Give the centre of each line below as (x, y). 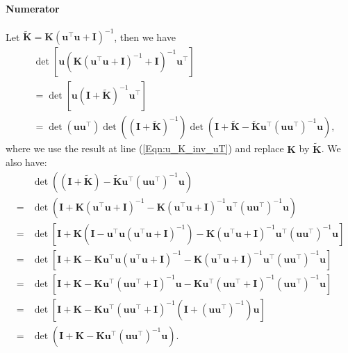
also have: (26, 162)
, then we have (145, 36)
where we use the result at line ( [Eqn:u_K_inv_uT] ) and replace (145, 148)
